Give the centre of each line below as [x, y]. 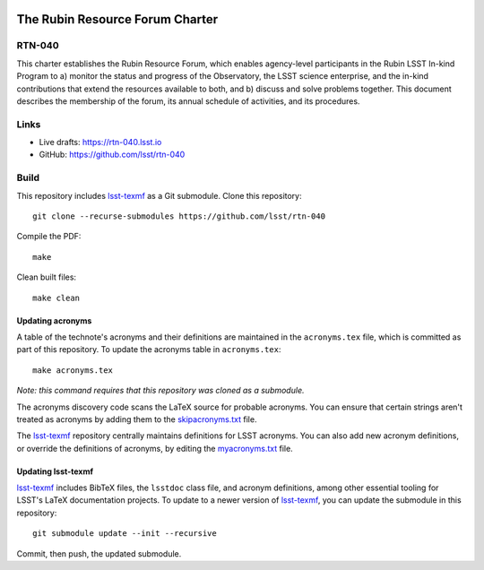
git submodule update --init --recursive [125, 534]
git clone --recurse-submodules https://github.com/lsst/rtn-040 [179, 216]
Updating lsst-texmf [55, 471]
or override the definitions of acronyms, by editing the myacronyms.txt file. [155, 448]
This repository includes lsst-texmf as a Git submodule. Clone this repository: [159, 195]
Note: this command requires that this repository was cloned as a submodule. [160, 391]
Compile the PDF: [49, 237]
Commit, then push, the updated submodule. [99, 553]
